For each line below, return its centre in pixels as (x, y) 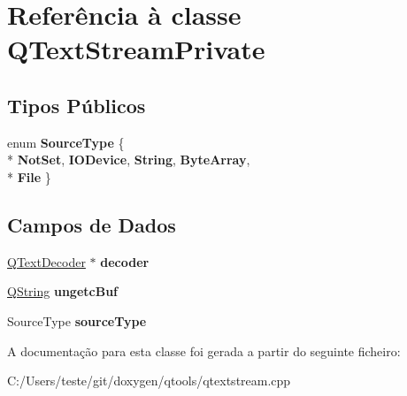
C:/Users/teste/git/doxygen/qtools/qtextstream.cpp (149, 381)
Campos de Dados (92, 224)
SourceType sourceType (77, 320)
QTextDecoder (46, 261)
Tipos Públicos (77, 105)
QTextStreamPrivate (136, 49)
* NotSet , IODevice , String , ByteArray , (129, 160)
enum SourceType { (66, 142)
